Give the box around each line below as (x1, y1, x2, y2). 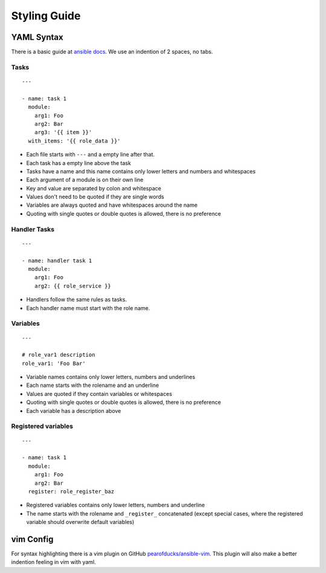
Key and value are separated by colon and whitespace (26, 184, 161, 192)
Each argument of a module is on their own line (26, 176, 144, 184)
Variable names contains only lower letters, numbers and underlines (26, 374, 196, 381)
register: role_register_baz (28, 488, 115, 495)
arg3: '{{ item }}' (34, 129, 92, 136)
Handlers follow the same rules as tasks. (26, 296, 127, 303)
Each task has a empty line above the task (26, 159, 131, 166)
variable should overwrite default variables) (26, 519, 135, 526)
